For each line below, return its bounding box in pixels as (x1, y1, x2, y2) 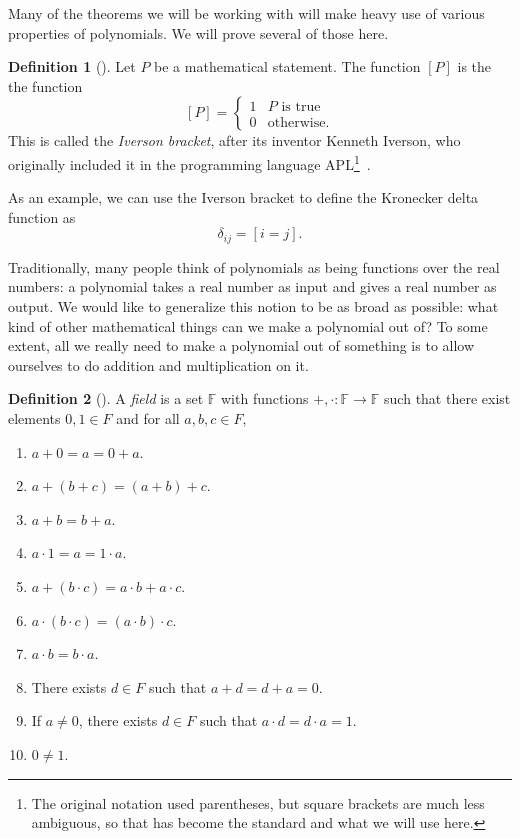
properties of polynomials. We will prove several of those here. (8, 22, 389, 43)
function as (8, 206, 76, 227)
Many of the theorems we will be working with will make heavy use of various (8, 3, 485, 23)
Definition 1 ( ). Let (8, 56, 136, 77)
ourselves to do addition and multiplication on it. (8, 354, 309, 375)
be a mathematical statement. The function (154, 56, 421, 77)
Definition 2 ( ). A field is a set (8, 388, 204, 409)
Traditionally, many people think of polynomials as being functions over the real (8, 256, 500, 277)
